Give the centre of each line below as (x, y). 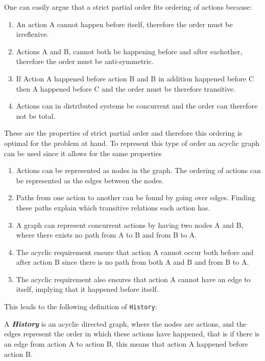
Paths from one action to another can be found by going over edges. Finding (136, 197)
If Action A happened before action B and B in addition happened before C (135, 78)
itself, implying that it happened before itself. (87, 289)
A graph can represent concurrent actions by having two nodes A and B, (130, 225)
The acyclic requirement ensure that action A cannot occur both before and (135, 252)
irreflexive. (32, 34)
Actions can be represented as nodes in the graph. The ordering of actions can (138, 170)
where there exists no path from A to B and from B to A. (106, 235)
